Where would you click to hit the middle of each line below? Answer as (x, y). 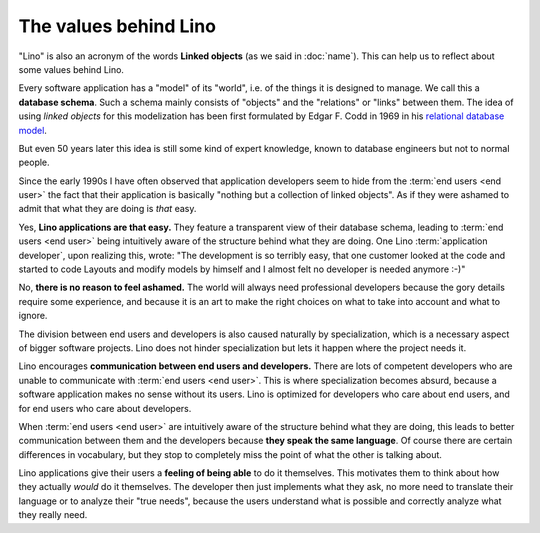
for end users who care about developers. (105, 408)
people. (34, 162)
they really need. (53, 515)
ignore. (33, 316)
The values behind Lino (117, 26)
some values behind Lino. (71, 69)
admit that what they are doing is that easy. (107, 209)
